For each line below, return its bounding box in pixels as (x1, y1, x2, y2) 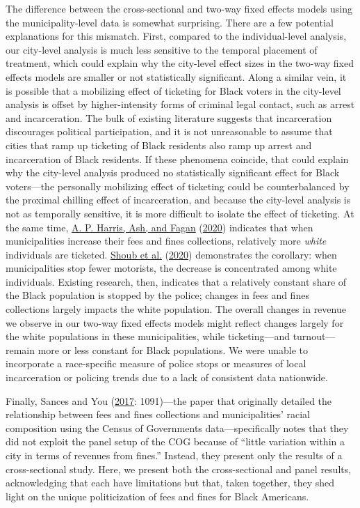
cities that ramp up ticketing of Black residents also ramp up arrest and (6, 137, 312, 152)
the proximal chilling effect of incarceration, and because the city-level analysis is (6, 192, 351, 207)
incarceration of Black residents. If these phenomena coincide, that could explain (6, 151, 349, 166)
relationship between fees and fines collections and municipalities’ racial (6, 407, 310, 422)
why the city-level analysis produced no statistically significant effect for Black (6, 165, 340, 180)
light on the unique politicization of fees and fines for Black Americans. (6, 488, 309, 503)
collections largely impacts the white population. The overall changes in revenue (6, 302, 346, 316)
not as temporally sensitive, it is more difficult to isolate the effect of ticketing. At (6, 206, 354, 220)
